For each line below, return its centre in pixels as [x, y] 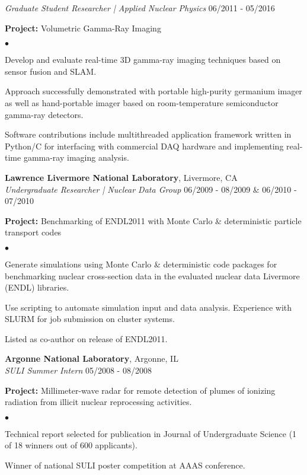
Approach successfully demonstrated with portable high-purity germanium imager [153, 91]
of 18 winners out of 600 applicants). [71, 445]
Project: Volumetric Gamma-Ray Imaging [83, 28]
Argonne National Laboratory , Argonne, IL [92, 358]
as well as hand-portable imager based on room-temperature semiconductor [142, 102]
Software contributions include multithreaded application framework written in [148, 134]
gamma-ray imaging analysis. [76, 157]
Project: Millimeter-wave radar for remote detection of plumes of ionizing [140, 390]
